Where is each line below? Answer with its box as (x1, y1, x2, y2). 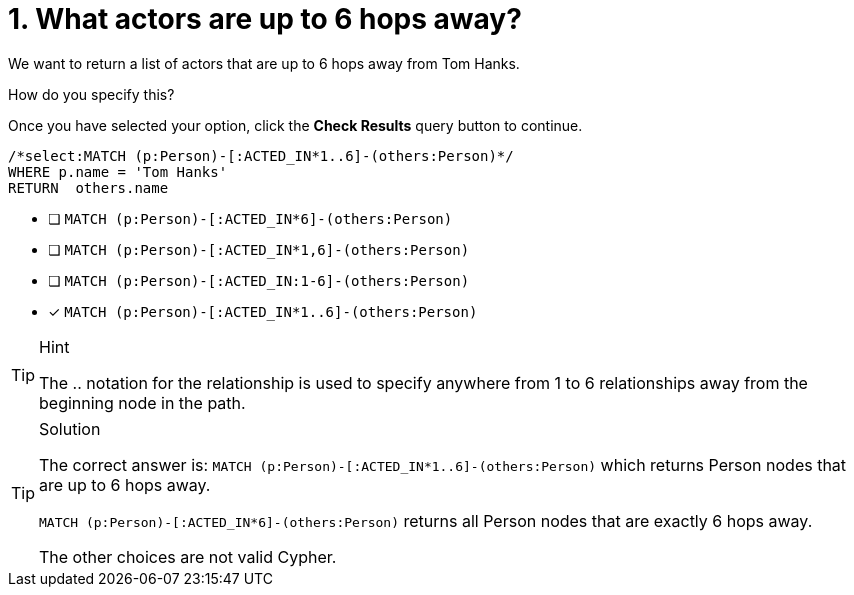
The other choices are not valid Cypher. (39, 546, 337, 567)
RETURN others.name (8, 179, 169, 196)
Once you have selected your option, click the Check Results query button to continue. (8, 116, 583, 134)
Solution (39, 418, 101, 439)
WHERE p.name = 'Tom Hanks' (8, 163, 228, 180)
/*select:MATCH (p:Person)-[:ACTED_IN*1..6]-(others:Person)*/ (8, 147, 514, 164)
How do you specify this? (8, 85, 175, 103)
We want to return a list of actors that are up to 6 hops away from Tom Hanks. (8, 54, 520, 72)
